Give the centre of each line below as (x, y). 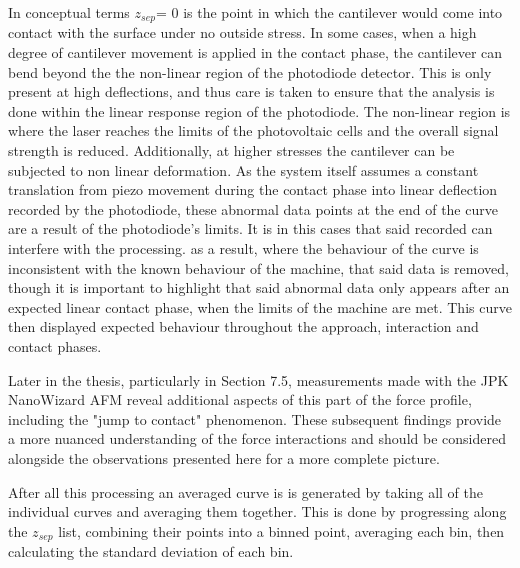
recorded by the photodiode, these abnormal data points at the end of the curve (253, 208)
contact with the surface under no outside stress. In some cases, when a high (242, 32)
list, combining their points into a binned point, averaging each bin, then (281, 530)
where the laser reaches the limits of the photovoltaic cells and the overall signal (253, 130)
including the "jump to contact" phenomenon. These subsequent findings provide (255, 418)
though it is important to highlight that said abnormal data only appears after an (259, 287)
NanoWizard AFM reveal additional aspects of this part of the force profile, (240, 399)
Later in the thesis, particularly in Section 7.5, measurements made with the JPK (258, 379)
